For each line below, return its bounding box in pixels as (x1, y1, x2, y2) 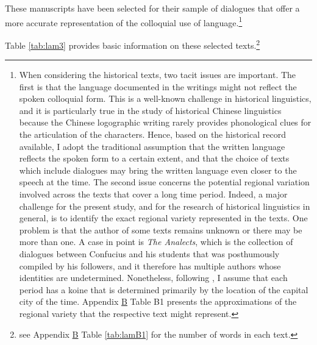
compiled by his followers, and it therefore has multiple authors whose (19, 259, 281, 272)
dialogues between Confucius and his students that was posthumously (19, 247, 280, 260)
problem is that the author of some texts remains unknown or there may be (19, 223, 302, 236)
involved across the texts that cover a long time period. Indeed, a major (19, 188, 288, 201)
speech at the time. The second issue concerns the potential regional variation (19, 176, 310, 188)
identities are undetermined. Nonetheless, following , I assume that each (19, 271, 288, 284)
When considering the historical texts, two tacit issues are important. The (19, 68, 296, 81)
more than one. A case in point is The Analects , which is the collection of (19, 235, 293, 248)
